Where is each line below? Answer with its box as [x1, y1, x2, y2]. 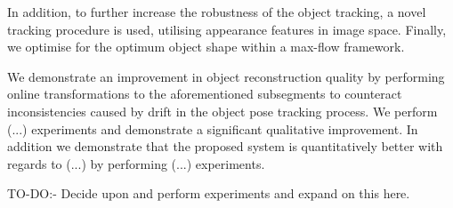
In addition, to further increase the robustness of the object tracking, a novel [7, 3, 426, 20]
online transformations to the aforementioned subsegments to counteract [7, 84, 402, 103]
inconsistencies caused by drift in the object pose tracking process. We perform [7, 101, 438, 120]
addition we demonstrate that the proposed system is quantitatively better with [7, 137, 443, 156]
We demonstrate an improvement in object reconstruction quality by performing [7, 67, 445, 85]
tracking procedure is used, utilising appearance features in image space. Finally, [7, 20, 447, 38]
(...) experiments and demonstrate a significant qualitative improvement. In [7, 119, 418, 138]
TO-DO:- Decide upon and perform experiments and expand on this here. [7, 184, 410, 203]
